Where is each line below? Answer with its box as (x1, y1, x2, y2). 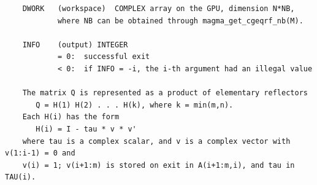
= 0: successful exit (57, 52, 150, 61)
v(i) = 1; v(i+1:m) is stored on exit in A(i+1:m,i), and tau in (22, 160, 295, 170)
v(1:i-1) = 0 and (5, 149, 75, 158)
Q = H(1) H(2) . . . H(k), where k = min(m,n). (36, 100, 234, 109)
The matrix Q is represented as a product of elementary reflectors (22, 89, 308, 98)
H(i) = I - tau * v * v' (36, 124, 137, 133)
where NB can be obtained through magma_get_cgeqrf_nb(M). (57, 16, 304, 25)
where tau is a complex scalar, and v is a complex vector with (22, 136, 291, 146)
